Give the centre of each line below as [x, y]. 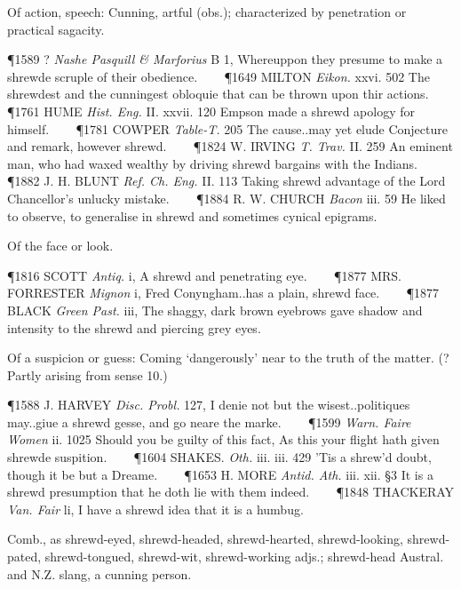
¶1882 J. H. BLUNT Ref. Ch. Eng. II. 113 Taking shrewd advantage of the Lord [227, 181]
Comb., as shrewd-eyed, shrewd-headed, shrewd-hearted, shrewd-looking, [205, 539]
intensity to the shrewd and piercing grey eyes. [134, 327]
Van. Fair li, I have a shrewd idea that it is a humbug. [155, 509]
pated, [24, 557]
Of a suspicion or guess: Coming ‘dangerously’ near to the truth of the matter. [221, 358]
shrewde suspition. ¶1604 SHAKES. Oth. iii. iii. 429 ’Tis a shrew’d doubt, [219, 457]
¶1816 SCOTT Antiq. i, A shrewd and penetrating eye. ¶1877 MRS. [204, 275]
